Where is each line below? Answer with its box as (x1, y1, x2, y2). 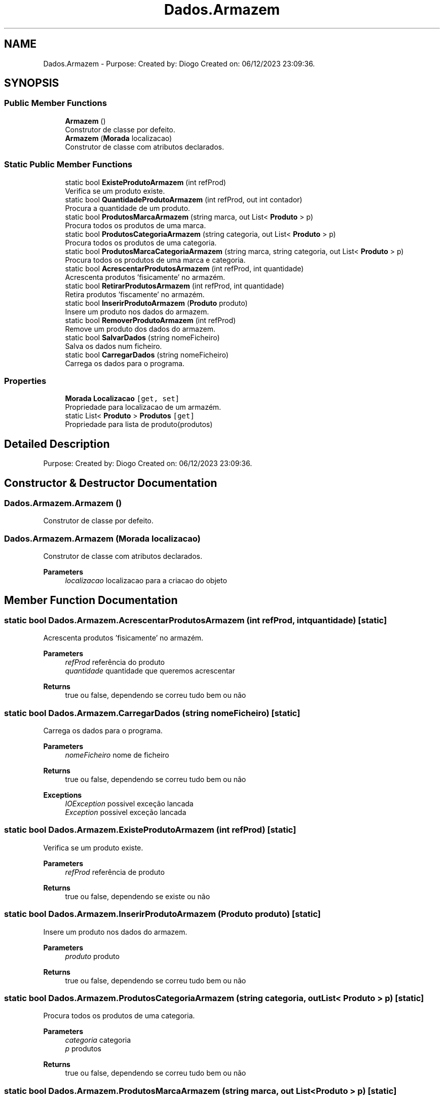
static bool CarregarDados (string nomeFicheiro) (65, 350, 229, 359)
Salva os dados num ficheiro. (65, 341, 162, 350)
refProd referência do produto (65, 658, 165, 667)
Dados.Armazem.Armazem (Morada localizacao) (4, 533, 201, 544)
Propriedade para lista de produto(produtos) (65, 420, 213, 429)
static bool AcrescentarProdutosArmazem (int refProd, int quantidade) (65, 264, 304, 273)
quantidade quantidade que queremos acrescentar (65, 666, 235, 676)
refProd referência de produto (65, 867, 165, 876)
